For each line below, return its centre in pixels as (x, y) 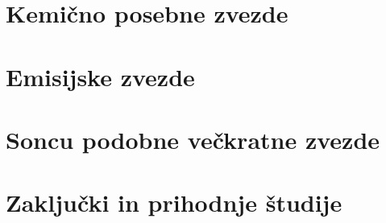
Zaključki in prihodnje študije (174, 202)
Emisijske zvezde (100, 76)
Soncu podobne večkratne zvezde (193, 139)
